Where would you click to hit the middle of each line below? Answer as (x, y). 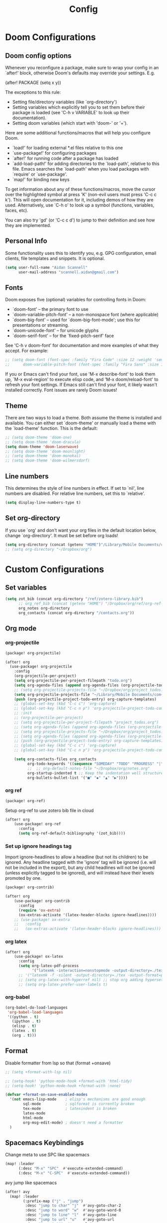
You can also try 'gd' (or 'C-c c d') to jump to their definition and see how (80, 220)
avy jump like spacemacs (31, 1183)
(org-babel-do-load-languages (37, 1008)
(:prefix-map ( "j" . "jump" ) (53, 1201)
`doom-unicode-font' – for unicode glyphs (55, 331)
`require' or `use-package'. (40, 174)
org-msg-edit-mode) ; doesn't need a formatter (73, 1122)
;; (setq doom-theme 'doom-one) (39, 437)
